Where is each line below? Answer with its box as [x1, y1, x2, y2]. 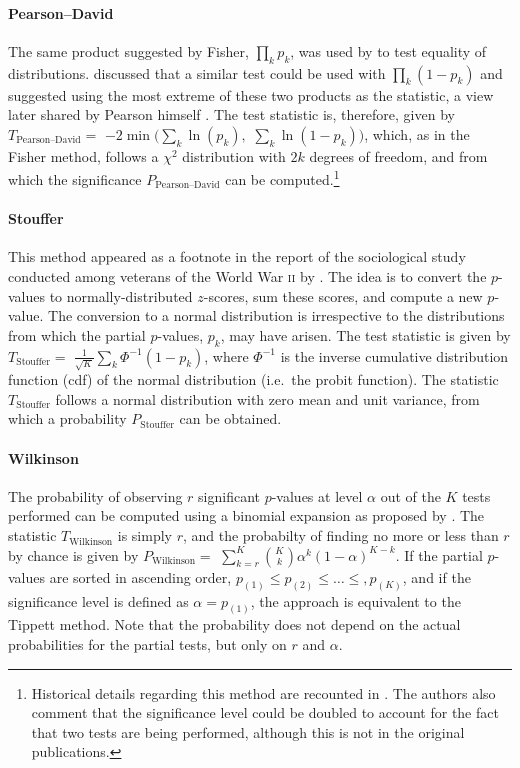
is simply [117, 525, 172, 546]
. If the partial [395, 544, 483, 565]
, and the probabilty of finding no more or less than [182, 525, 499, 546]
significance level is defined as [8, 590, 189, 611]
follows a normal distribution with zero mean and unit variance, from [55, 388, 480, 409]
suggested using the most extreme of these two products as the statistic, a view [8, 84, 494, 105]
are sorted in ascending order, [49, 566, 232, 587]
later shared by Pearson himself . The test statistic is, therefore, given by [8, 104, 455, 125]
